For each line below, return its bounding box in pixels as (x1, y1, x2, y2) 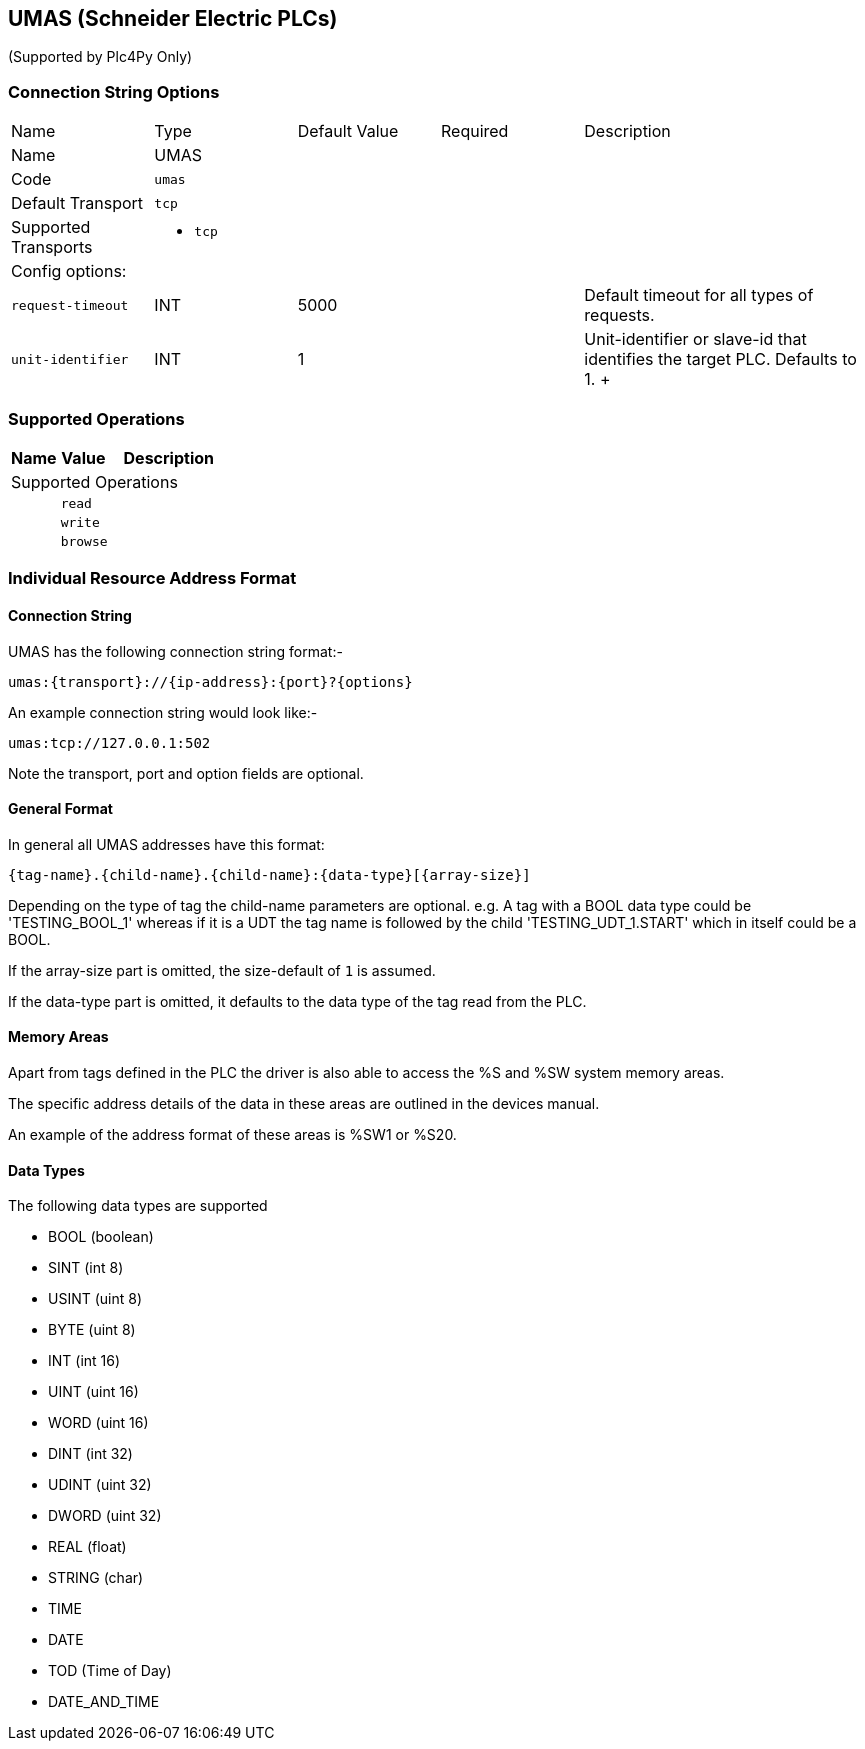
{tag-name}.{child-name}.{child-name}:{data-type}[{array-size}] (8, 866, 531, 883)
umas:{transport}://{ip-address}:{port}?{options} (8, 673, 413, 690)
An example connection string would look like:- (8, 703, 318, 721)
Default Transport (11, 193, 144, 214)
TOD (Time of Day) (48, 1662, 172, 1680)
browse (60, 533, 108, 549)
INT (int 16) (48, 1352, 121, 1370)
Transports (11, 237, 93, 258)
